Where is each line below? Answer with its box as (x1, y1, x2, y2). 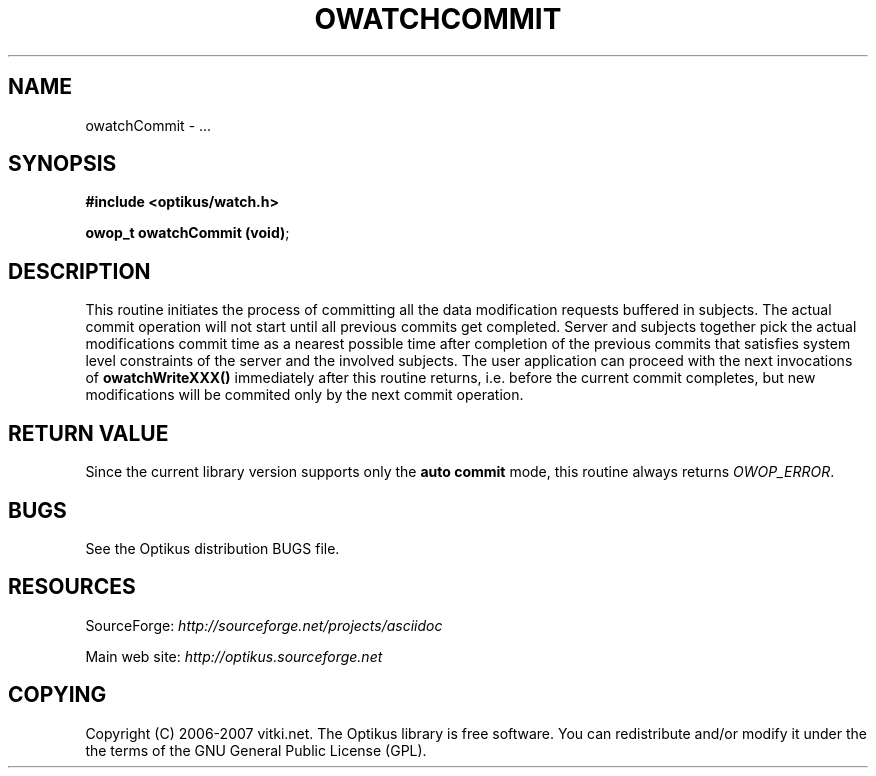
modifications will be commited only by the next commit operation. (85, 386, 524, 404)
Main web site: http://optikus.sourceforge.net (85, 647, 383, 665)
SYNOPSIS (8, 151, 117, 177)
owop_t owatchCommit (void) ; (85, 224, 290, 242)
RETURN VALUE (8, 420, 169, 446)
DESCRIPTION (8, 258, 151, 284)
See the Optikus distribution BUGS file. (85, 539, 340, 557)
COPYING (8, 682, 107, 708)
